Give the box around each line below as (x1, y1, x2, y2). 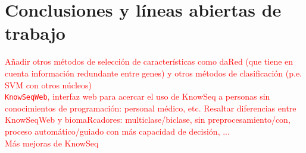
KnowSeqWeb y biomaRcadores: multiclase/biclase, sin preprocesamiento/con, (5, 113, 291, 126)
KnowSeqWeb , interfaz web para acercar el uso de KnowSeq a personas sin (5, 90, 270, 103)
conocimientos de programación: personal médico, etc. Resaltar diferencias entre (5, 101, 296, 114)
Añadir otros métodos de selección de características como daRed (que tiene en (5, 55, 293, 68)
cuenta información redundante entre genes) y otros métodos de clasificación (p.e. (5, 66, 302, 79)
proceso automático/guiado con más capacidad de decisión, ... (5, 125, 230, 137)
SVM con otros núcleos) (5, 78, 92, 91)
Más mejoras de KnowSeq (5, 136, 99, 149)
